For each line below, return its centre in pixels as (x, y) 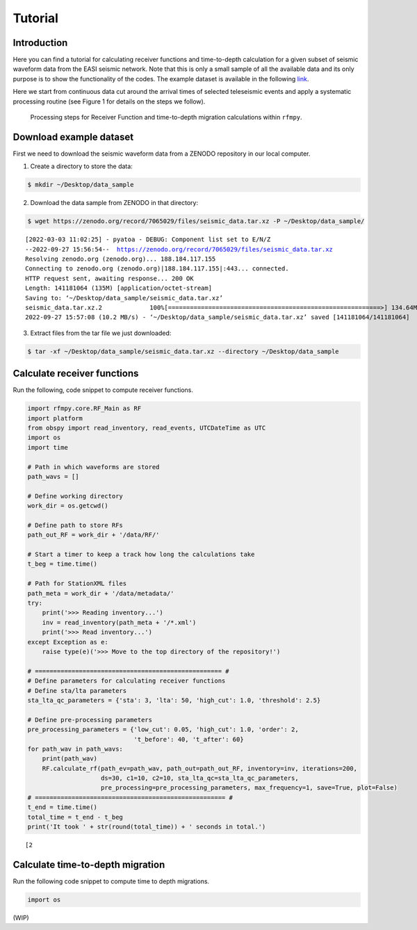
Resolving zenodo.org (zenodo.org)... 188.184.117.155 (121, 259)
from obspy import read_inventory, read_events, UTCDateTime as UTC (147, 428)
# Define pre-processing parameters (90, 720)
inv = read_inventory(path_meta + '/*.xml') (119, 622)
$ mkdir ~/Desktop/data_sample (81, 185)
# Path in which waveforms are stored (93, 467)
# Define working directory (75, 496)
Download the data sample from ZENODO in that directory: (114, 203)
